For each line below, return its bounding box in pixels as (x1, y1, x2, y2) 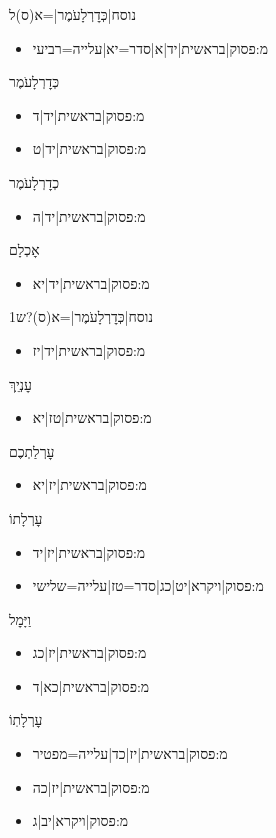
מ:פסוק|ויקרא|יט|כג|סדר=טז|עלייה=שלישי (32, 575, 264, 596)
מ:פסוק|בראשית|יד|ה (32, 205, 146, 226)
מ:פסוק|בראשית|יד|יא (32, 272, 150, 293)
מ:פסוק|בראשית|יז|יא (32, 474, 147, 495)
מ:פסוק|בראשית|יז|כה (32, 776, 150, 797)
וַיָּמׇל (9, 608, 32, 629)
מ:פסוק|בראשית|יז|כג (32, 642, 147, 663)
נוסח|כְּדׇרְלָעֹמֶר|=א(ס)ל (9, 4, 136, 24)
